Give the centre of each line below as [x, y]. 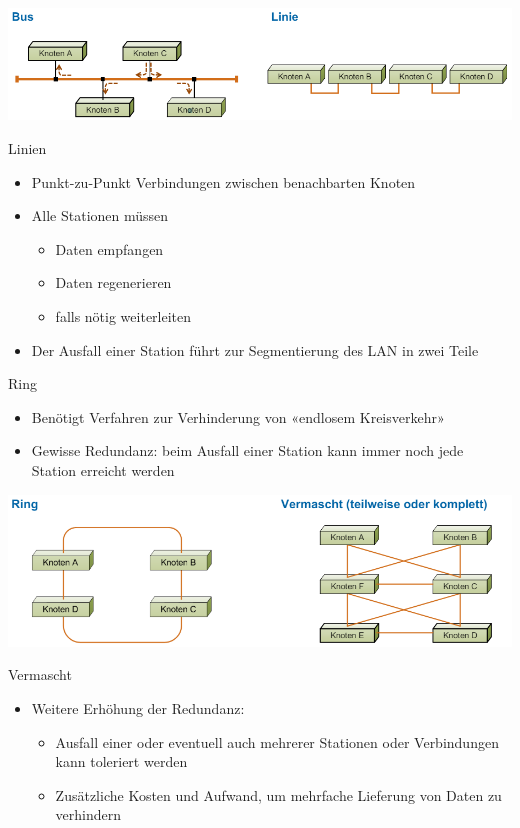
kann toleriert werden [121, 761]
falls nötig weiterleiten [123, 316]
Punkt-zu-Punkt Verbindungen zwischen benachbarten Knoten [223, 181]
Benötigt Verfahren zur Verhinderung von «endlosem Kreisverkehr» [238, 416]
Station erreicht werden [103, 470]
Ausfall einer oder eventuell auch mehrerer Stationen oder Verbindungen [277, 741]
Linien [27, 148]
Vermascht [40, 674]
